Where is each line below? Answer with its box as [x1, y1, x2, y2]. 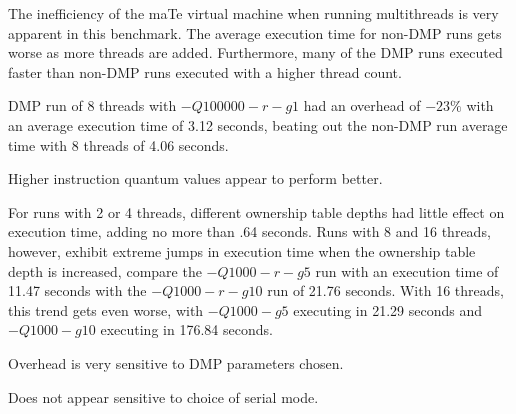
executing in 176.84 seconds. [100, 319, 273, 340]
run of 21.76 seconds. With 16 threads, [267, 280, 504, 301]
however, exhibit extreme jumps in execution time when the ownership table [8, 240, 476, 261]
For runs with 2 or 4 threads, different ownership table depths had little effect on [8, 201, 505, 222]
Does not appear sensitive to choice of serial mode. [8, 386, 319, 407]
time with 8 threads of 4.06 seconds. [8, 134, 229, 155]
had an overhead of [303, 95, 421, 116]
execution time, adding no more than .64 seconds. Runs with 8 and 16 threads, [8, 221, 491, 242]
